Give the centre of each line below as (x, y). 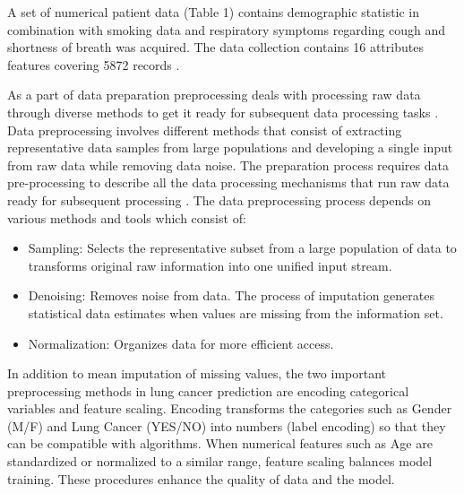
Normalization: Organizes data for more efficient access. (181, 343)
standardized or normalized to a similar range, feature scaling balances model (220, 461)
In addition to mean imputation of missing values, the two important (197, 373)
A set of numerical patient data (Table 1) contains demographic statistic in (214, 12)
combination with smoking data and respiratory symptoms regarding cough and (226, 29)
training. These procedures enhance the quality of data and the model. (201, 478)
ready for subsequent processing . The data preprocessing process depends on (219, 199)
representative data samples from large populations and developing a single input (230, 147)
